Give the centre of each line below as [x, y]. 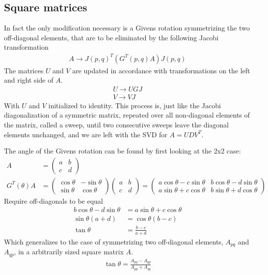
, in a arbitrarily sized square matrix [69, 252]
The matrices [24, 70]
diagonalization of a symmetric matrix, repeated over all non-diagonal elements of [127, 115]
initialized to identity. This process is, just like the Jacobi [134, 105]
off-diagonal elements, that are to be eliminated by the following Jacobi [111, 37]
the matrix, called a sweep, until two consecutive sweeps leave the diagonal [116, 124]
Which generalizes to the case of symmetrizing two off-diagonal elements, [114, 241]
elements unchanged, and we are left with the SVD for [86, 134]
